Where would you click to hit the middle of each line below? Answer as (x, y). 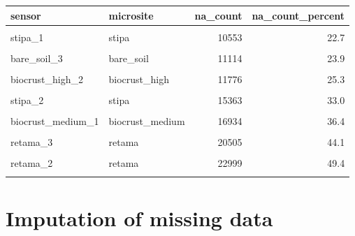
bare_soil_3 (37, 58)
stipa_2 (27, 99)
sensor (26, 15)
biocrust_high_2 (47, 79)
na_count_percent (298, 15)
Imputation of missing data (139, 217)
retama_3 (32, 142)
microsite (131, 15)
